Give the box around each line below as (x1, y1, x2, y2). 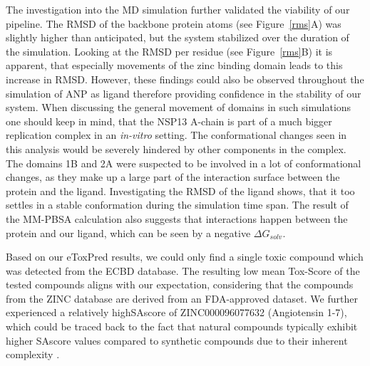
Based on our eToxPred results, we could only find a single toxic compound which (6, 249, 364, 264)
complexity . (6, 347, 60, 362)
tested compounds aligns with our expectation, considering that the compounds (6, 277, 354, 292)
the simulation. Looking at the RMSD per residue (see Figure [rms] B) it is (6, 43, 333, 58)
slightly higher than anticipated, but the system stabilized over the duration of (6, 30, 349, 45)
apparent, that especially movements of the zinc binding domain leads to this (6, 58, 343, 73)
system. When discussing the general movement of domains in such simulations (6, 100, 351, 115)
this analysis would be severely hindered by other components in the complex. (6, 141, 346, 156)
